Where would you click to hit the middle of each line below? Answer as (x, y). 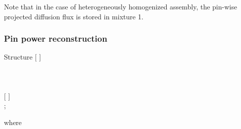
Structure (18, 57)
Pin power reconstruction (56, 38)
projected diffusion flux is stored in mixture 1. (74, 16)
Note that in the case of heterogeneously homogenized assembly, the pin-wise (120, 6)
